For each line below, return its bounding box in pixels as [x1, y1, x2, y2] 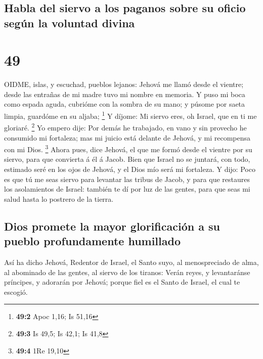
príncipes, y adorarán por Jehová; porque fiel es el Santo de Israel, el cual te [4, 277, 240, 287]
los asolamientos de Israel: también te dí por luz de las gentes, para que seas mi [4, 184, 250, 194]
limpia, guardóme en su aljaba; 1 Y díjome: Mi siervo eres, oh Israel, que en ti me [4, 109, 257, 121]
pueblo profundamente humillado [4, 233, 181, 249]
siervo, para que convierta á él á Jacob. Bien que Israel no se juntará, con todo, [4, 154, 250, 164]
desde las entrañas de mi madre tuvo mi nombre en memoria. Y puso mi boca [4, 88, 245, 99]
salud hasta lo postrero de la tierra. [4, 193, 114, 204]
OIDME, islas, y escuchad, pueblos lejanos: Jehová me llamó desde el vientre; [4, 79, 244, 89]
